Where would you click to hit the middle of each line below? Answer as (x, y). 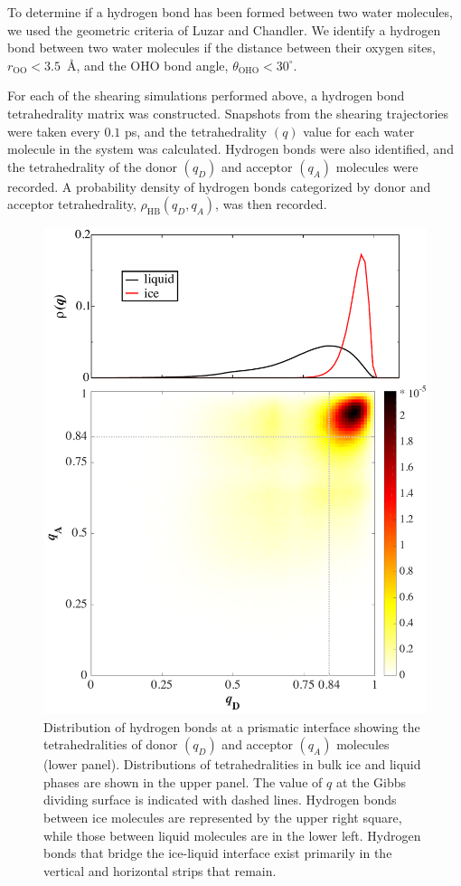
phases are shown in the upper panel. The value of (183, 781)
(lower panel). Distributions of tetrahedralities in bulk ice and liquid (232, 764)
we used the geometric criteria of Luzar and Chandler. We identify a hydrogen (224, 29)
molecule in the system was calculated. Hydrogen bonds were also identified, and (230, 149)
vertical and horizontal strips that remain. (160, 870)
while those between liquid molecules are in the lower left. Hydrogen (232, 835)
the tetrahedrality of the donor (92, 166)
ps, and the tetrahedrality (196, 131)
